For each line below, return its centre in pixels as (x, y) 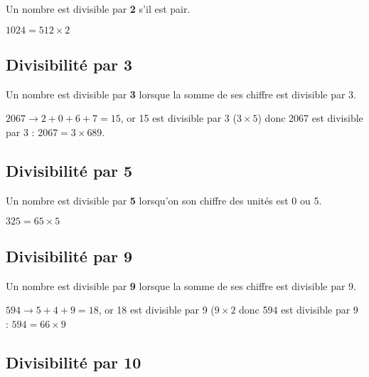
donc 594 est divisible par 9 (299, 310)
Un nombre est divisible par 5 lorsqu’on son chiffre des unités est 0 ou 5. (164, 200)
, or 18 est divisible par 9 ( (156, 310)
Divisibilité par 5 (69, 170)
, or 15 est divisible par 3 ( (178, 118)
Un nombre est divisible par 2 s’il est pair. (98, 9)
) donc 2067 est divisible (310, 118)
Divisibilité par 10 (74, 362)
